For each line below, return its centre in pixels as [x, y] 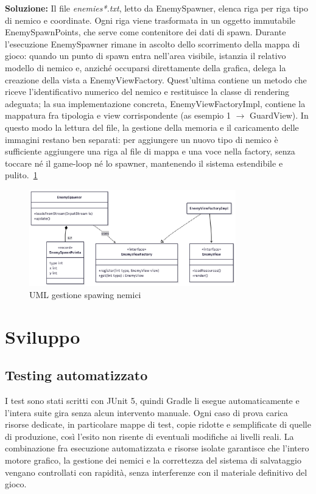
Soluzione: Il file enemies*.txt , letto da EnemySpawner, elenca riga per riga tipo [156, 8]
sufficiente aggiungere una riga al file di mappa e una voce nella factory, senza [150, 151]
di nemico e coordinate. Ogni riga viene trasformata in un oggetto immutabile [150, 20]
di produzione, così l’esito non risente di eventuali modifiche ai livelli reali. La [149, 436]
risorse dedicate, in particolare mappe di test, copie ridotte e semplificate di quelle [158, 424]
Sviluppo [43, 336]
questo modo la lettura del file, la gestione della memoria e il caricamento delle [152, 127]
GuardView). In [279, 115]
